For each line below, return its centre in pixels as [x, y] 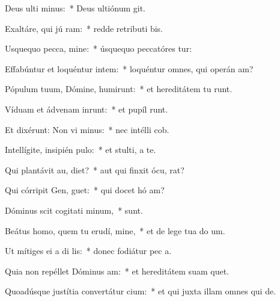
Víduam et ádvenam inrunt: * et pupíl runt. [87, 109]
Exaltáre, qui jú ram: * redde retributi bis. [84, 28]
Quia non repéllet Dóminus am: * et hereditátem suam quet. [117, 271]
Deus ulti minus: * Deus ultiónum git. [75, 8]
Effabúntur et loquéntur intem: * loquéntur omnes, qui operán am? [129, 68]
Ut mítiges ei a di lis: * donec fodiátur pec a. [88, 251]
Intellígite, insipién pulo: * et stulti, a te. [81, 150]
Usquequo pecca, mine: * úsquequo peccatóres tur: [99, 48]
